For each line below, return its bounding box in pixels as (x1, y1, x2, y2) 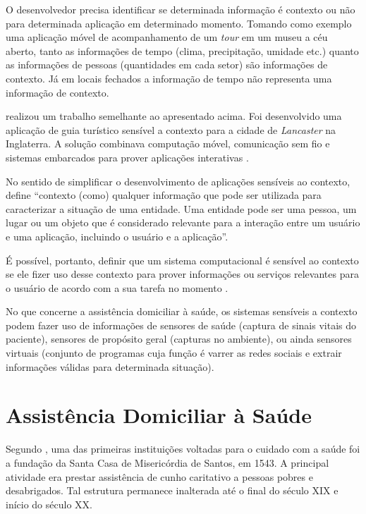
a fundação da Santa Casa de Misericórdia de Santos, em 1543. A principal (6, 455, 329, 470)
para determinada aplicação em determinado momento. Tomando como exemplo (6, 16, 352, 30)
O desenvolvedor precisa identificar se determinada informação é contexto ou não (6, 2, 355, 16)
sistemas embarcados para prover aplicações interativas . (6, 149, 249, 164)
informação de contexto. (6, 85, 109, 99)
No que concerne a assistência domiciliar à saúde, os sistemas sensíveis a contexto (6, 304, 358, 319)
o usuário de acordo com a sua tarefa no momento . (6, 280, 228, 295)
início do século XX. (6, 496, 92, 511)
